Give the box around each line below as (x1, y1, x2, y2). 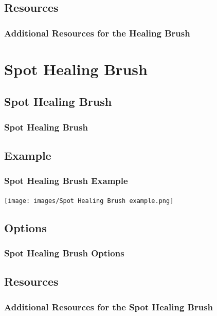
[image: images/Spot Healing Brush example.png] (4, 197, 174, 205)
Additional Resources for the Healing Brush (4, 26, 190, 39)
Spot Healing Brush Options (4, 246, 124, 259)
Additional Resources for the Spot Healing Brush (4, 300, 213, 313)
